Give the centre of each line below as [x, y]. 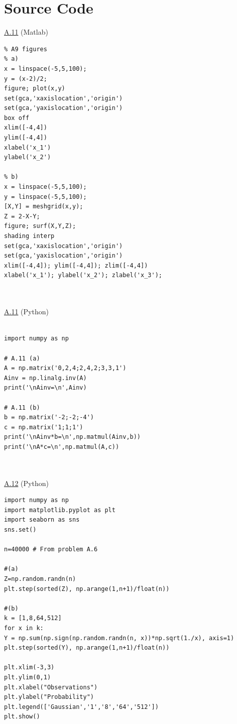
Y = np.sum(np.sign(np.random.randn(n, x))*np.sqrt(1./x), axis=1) [119, 638]
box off [17, 118]
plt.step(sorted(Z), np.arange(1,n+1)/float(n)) [87, 589]
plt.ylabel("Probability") [49, 697]
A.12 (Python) [26, 483]
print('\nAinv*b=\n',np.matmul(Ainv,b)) [73, 437]
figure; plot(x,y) [35, 89]
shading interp [29, 236]
